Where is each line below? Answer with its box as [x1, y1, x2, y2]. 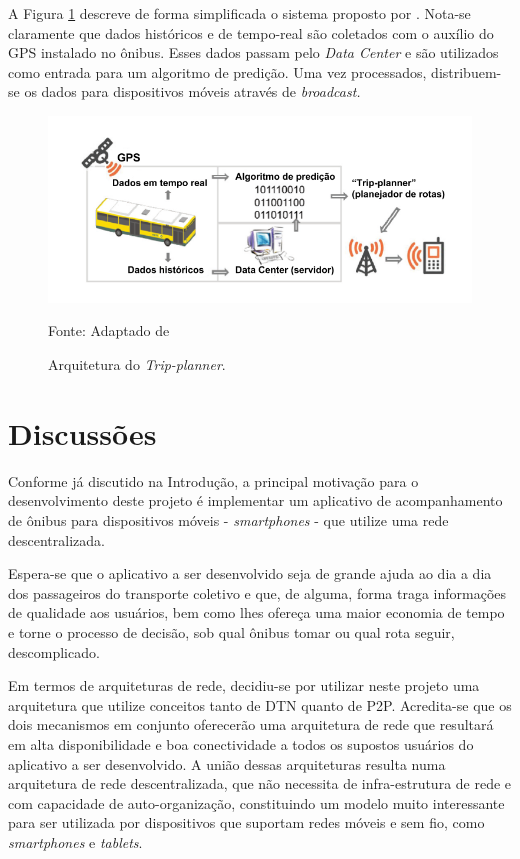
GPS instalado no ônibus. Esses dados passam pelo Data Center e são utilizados [8, 42, 499, 63]
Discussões [8, 412, 157, 453]
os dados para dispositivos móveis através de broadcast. [24, 81, 361, 102]
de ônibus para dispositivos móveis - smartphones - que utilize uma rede [8, 509, 449, 530]
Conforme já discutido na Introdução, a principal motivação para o [8, 470, 419, 491]
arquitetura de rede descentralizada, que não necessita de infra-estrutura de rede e [8, 773, 512, 794]
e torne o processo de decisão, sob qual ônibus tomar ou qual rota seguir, [8, 621, 455, 642]
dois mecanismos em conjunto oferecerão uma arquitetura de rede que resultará [8, 714, 494, 735]
